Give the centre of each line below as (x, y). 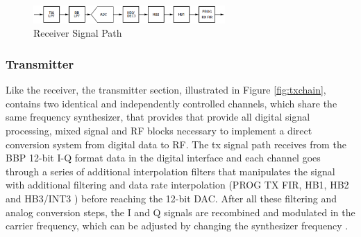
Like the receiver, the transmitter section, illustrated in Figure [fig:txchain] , (166, 90)
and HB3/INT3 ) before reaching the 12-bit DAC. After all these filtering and (171, 198)
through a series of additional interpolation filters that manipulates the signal (170, 171)
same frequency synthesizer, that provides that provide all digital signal (158, 117)
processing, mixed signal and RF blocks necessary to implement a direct (159, 131)
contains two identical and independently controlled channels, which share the (171, 103)
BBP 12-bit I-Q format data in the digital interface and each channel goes (163, 158)
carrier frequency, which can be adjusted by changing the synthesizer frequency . (177, 226)
